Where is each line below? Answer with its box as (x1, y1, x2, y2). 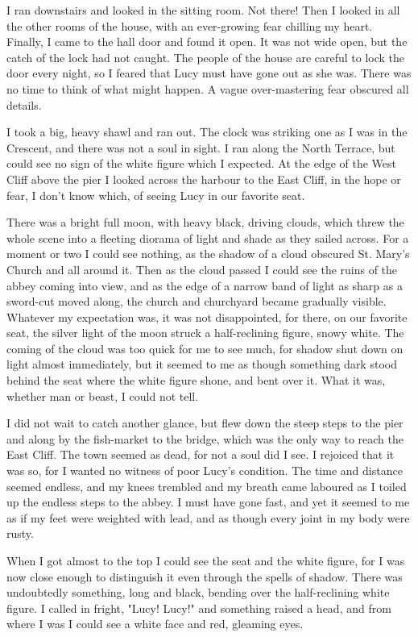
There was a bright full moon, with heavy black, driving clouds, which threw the (6, 214, 404, 231)
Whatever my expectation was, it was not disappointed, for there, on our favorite (6, 308, 408, 325)
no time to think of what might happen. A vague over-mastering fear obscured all (6, 80, 409, 97)
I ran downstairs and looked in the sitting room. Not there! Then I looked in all (6, 2, 400, 18)
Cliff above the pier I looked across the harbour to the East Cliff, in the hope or (6, 170, 401, 187)
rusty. (6, 525, 34, 542)
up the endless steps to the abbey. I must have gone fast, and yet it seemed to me (6, 493, 410, 510)
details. (6, 96, 42, 113)
